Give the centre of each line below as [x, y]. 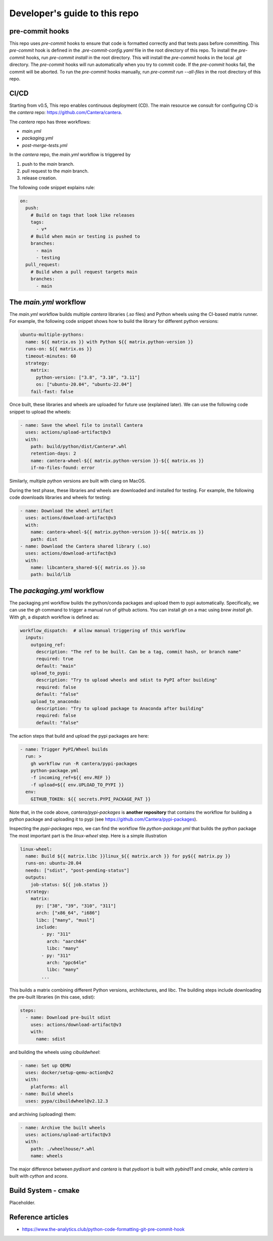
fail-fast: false [52, 391]
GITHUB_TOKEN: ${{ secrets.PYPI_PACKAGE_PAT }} [91, 799]
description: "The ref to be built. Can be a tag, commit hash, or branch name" [139, 652]
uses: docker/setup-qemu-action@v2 [70, 1072]
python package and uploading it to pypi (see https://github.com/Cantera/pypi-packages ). [103, 819]
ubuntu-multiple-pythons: [52, 335]
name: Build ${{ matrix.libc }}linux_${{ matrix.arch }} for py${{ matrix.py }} [128, 856]
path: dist [44, 539]
